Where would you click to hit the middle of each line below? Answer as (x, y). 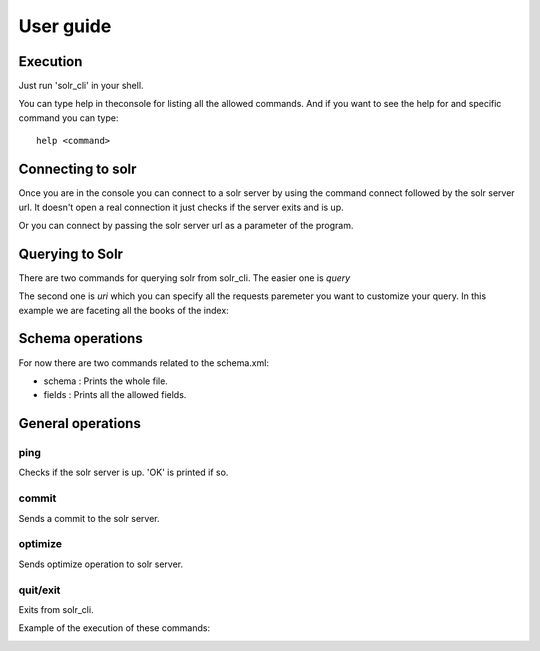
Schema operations (81, 338)
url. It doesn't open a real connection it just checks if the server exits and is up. (181, 207)
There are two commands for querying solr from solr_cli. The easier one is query (184, 277)
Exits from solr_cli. (56, 609)
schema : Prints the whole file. (106, 381)
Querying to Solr (71, 253)
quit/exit (39, 590)
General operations (80, 423)
